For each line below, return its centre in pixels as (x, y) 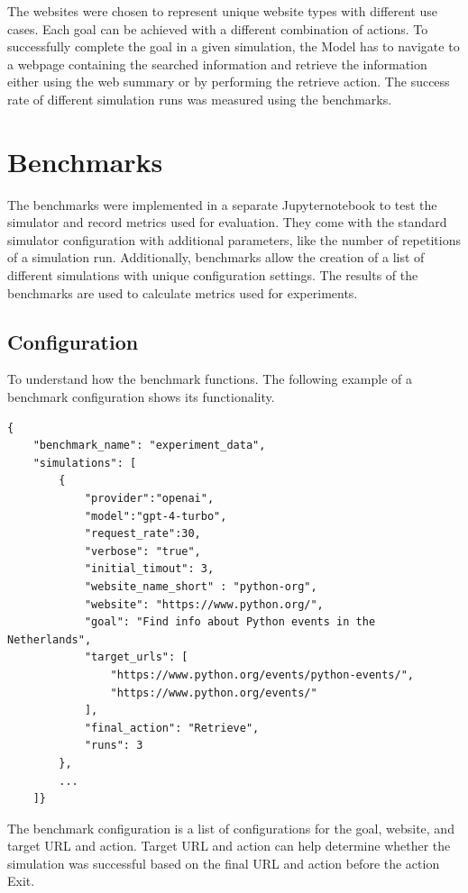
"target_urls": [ (136, 657)
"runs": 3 (114, 746)
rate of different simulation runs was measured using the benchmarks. (200, 99)
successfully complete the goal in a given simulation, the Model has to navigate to (234, 46)
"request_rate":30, (142, 534)
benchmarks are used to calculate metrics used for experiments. (183, 292)
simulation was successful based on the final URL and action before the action (224, 863)
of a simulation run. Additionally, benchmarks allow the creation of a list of (216, 257)
